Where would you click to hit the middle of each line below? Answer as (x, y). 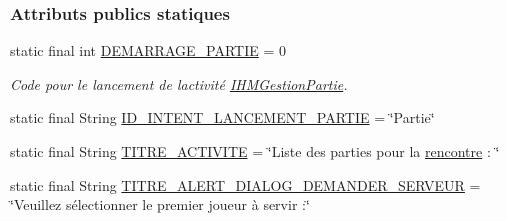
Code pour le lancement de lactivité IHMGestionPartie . (179, 83)
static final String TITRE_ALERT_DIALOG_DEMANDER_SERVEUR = (245, 184)
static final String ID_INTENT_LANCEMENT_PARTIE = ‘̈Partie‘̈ (222, 117)
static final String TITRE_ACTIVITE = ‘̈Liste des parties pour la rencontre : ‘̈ (255, 151)
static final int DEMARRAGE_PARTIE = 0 (148, 50)
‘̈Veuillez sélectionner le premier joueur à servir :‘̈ (160, 204)
